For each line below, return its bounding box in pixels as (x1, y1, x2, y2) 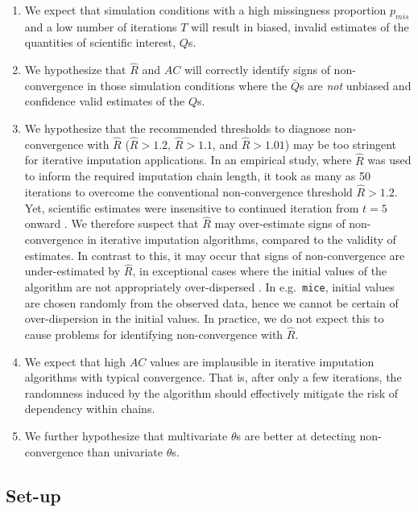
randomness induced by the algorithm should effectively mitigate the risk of (24, 384, 398, 401)
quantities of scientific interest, (24, 34, 176, 51)
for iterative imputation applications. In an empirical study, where (24, 151, 352, 168)
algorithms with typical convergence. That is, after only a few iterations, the (24, 369, 402, 386)
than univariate (87, 443, 163, 460)
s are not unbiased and (299, 76, 412, 93)
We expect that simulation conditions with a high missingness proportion (24, 2, 387, 18)
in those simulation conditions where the (87, 76, 288, 93)
